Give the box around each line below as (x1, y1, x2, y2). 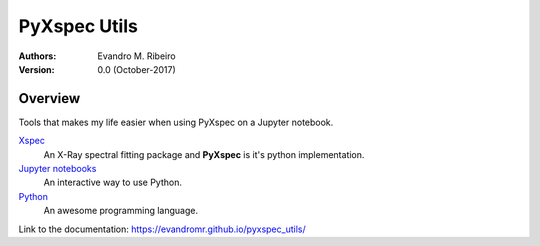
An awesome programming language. (43, 205, 199, 217)
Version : (18, 63, 55, 75)
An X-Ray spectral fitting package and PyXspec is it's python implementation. (43, 148, 365, 160)
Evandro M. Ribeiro (97, 50, 176, 62)
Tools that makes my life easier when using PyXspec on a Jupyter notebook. (18, 116, 334, 128)
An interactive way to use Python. (43, 176, 182, 189)
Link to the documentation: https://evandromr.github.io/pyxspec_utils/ (18, 223, 306, 235)
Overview (18, 90, 81, 107)
